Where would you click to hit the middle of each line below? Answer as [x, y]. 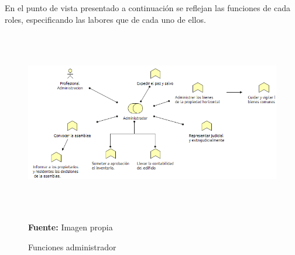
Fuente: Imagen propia [71, 227]
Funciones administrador [72, 246]
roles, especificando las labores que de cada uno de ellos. [105, 19]
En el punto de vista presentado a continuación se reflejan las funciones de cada [147, 8]
